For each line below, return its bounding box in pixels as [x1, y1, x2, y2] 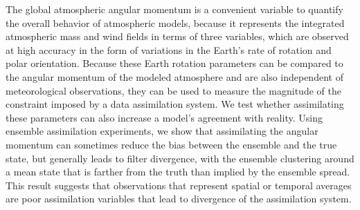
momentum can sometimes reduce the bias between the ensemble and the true [6, 137, 337, 151]
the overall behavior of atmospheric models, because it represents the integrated [6, 15, 345, 30]
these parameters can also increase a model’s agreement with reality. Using [6, 110, 323, 124]
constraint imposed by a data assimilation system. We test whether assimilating [6, 97, 344, 111]
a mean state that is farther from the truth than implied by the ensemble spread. [6, 164, 350, 179]
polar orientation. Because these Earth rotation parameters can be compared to [6, 56, 343, 70]
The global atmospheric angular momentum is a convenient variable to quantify [6, 2, 343, 16]
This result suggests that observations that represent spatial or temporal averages [6, 178, 352, 192]
